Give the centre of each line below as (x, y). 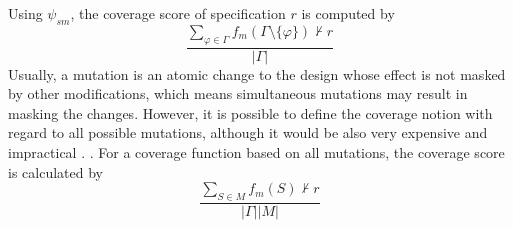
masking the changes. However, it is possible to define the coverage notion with (250, 112)
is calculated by (55, 171)
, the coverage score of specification (178, 13)
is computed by (348, 13)
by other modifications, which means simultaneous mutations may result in (238, 93)
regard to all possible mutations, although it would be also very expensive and (248, 132)
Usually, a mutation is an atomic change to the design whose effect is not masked (257, 73)
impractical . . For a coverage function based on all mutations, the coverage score (256, 152)
